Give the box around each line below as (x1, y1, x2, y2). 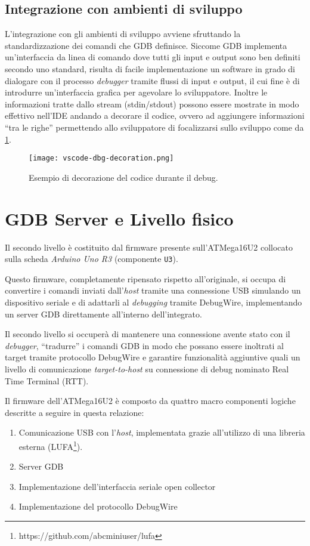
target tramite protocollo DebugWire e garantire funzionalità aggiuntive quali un (5, 351, 300, 363)
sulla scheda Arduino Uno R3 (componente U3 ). (5, 252, 178, 265)
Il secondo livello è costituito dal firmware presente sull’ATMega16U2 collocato (5, 240, 293, 253)
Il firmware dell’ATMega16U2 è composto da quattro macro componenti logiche (5, 394, 296, 407)
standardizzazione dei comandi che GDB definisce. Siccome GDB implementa (5, 39, 287, 51)
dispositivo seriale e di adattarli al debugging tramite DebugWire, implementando (5, 295, 302, 308)
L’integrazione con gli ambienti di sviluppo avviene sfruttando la (5, 27, 241, 40)
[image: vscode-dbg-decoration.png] (29, 154, 174, 163)
